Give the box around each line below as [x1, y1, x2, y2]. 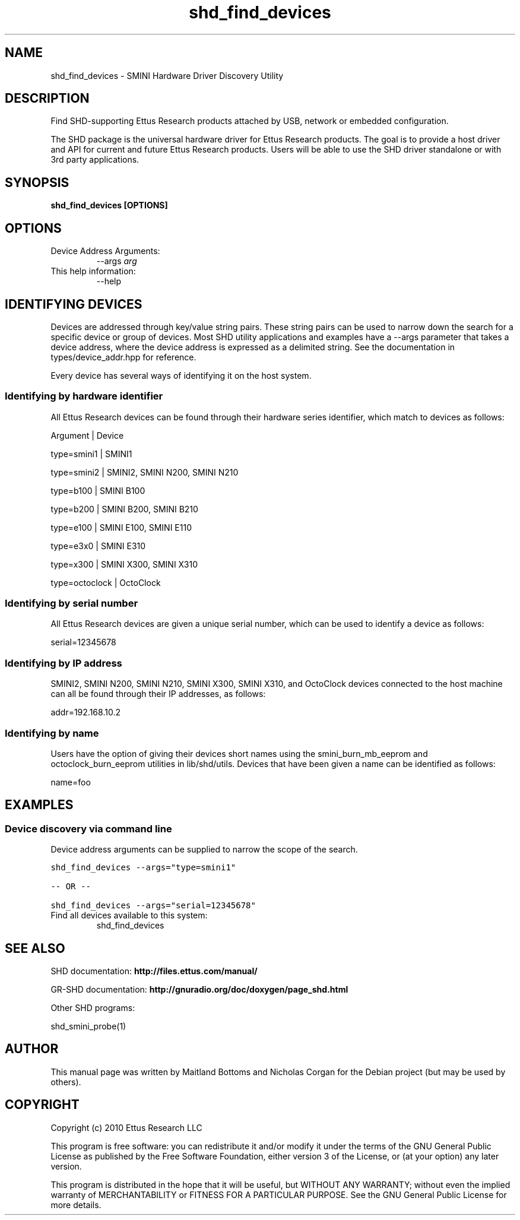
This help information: [50, 266, 136, 277]
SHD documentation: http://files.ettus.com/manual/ [50, 966, 258, 977]
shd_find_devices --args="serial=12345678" [50, 901, 256, 911]
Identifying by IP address [5, 657, 122, 669]
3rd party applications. [50, 154, 139, 165]
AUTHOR [5, 1041, 59, 1057]
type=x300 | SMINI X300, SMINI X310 [50, 559, 198, 569]
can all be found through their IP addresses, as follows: [50, 689, 266, 699]
